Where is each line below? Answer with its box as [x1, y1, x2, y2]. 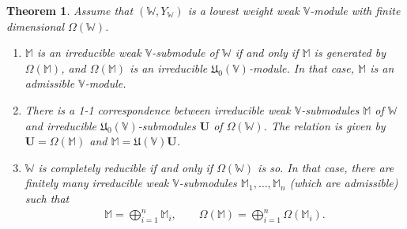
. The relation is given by [263, 117, 386, 133]
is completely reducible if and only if [38, 159, 213, 175]
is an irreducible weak [36, 44, 141, 61]
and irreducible [24, 117, 96, 133]
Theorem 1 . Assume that [6, 2, 134, 18]
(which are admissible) [289, 175, 398, 191]
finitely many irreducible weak [24, 175, 169, 191]
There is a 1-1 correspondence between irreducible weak [24, 101, 291, 118]
